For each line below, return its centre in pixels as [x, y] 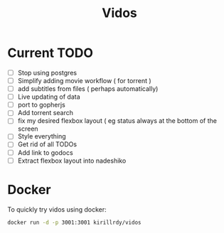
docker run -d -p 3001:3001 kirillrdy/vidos [74, 222]
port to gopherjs [41, 105]
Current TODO [50, 53]
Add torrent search [45, 113]
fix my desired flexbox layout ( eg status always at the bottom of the [117, 121]
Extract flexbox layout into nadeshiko [72, 161]
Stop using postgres [47, 72]
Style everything [42, 136]
